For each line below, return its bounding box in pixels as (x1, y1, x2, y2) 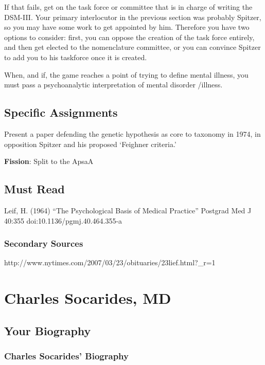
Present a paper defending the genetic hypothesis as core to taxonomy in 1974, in (4, 128, 261, 139)
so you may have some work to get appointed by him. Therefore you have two (4, 22, 250, 32)
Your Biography (4, 322, 91, 338)
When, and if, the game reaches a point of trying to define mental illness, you (4, 69, 249, 80)
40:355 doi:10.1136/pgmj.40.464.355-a (4, 215, 122, 226)
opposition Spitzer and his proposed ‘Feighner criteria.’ (4, 138, 176, 149)
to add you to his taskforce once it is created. (4, 51, 147, 62)
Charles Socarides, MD (4, 287, 171, 308)
